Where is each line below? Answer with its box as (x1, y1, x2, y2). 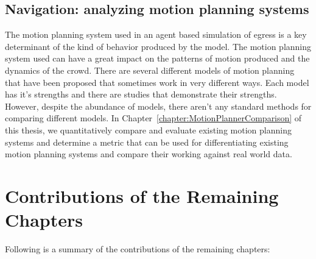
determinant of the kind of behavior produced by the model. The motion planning (5, 40, 312, 52)
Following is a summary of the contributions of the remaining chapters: (5, 243, 270, 255)
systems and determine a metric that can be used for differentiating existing (5, 135, 289, 148)
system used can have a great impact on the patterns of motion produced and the (5, 52, 310, 65)
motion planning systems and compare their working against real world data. (5, 147, 292, 160)
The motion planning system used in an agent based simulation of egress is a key (5, 28, 307, 41)
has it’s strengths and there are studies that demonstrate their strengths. (5, 88, 277, 101)
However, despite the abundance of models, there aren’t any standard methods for (5, 99, 312, 112)
